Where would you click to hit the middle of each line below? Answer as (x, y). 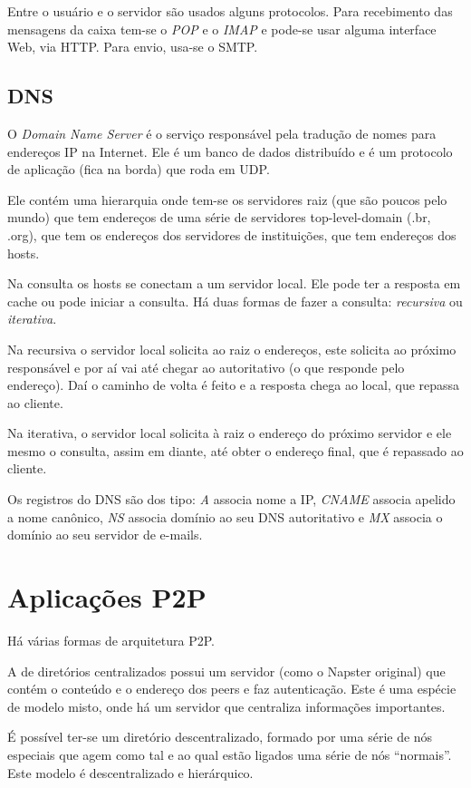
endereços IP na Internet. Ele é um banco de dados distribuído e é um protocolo (230, 151)
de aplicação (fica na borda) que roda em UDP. (139, 169)
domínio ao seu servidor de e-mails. (105, 535)
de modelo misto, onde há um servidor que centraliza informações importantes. (226, 706)
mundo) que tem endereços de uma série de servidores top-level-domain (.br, (219, 217)
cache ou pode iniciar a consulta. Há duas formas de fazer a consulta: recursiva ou (235, 301)
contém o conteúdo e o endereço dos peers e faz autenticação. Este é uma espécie (232, 689)
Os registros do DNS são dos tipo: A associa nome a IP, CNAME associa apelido (231, 499)
